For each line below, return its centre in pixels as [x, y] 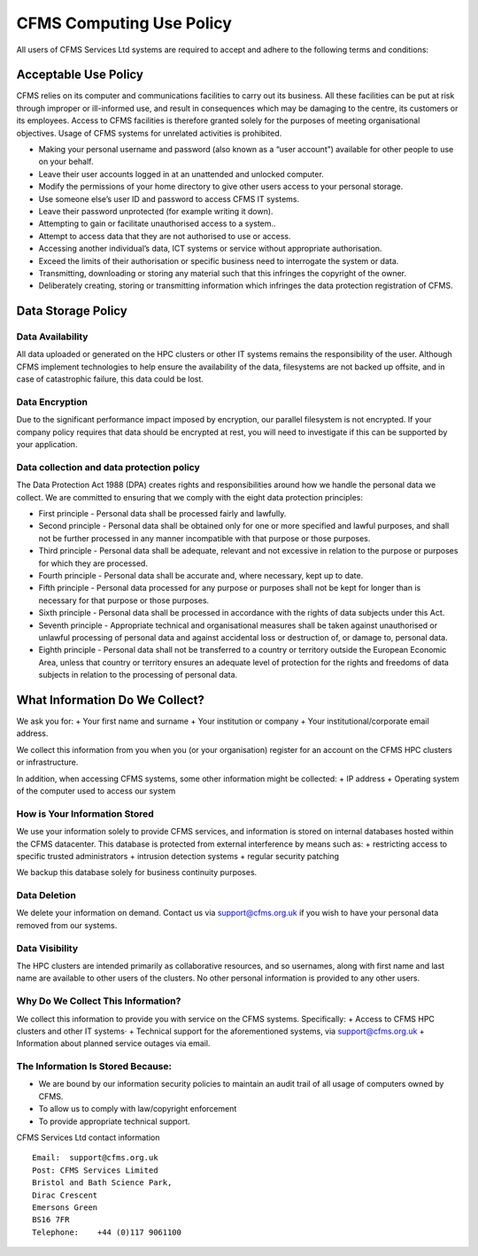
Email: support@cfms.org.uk [95, 1158]
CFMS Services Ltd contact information [88, 1137]
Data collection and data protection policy [108, 467]
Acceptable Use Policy [80, 75]
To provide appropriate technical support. [114, 1121]
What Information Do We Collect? [111, 700]
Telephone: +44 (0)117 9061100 [107, 1232]
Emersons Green [65, 1207]
